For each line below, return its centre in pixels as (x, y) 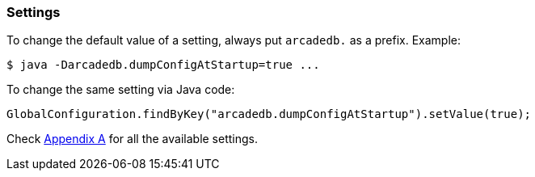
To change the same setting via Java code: (121, 90)
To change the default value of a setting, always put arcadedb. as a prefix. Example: (234, 40)
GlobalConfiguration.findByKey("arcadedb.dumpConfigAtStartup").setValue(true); (269, 114)
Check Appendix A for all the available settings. (133, 139)
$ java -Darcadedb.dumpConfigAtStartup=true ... (163, 65)
